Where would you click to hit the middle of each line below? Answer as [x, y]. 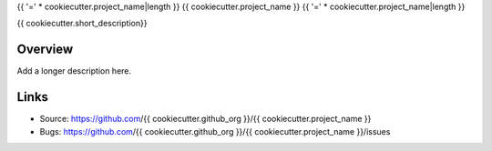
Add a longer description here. [74, 71]
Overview [45, 50]
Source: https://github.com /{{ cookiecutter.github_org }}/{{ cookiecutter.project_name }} [205, 119]
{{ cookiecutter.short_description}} [82, 24]
